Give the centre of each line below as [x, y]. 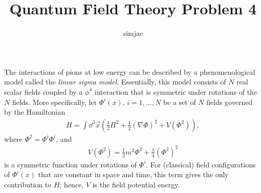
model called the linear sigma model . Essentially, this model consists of [115, 82]
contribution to [28, 185]
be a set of [179, 102]
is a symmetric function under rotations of [70, 164]
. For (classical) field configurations [201, 164]
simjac [133, 33]
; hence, [72, 185]
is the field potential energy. [136, 185]
